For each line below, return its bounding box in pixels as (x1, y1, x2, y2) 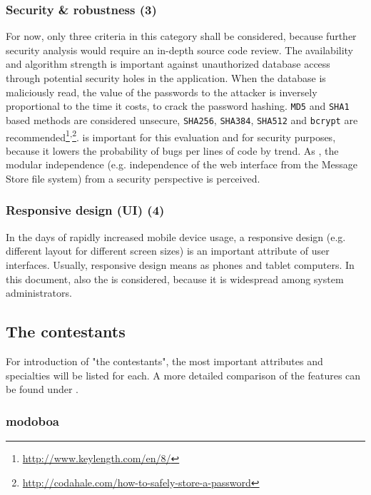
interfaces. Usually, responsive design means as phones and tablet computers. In (6, 257, 355, 272)
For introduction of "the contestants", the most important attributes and (6, 353, 323, 368)
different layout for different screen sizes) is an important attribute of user (6, 243, 330, 258)
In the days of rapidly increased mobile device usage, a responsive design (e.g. (6, 229, 346, 244)
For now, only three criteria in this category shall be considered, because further (6, 29, 357, 44)
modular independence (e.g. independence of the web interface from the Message (6, 157, 357, 172)
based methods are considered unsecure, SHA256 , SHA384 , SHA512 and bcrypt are (6, 112, 358, 127)
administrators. (6, 285, 72, 300)
